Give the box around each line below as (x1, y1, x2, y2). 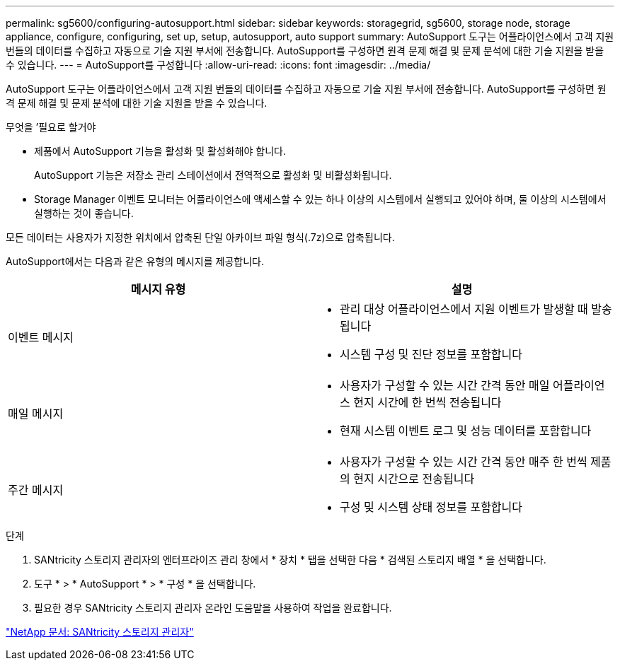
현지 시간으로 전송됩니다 (353, 472, 475, 486)
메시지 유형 (130, 282, 186, 296)
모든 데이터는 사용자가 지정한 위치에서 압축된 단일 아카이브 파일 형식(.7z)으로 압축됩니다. (6, 231, 395, 243)
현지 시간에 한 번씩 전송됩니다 (353, 395, 502, 409)
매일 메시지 (8, 407, 64, 421)
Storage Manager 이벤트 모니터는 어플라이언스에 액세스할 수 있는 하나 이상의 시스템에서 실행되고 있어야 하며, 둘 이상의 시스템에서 (34, 193, 607, 205)
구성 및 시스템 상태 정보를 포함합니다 (340, 500, 523, 514)
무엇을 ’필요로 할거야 (6, 121, 96, 133)
